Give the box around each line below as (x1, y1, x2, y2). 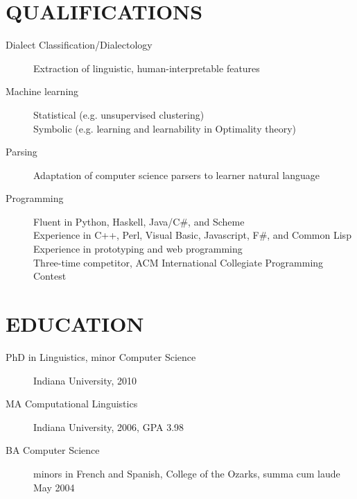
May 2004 (33, 480, 75, 494)
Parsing (6, 144, 37, 159)
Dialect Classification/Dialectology (6, 37, 153, 52)
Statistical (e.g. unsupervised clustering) (33, 107, 204, 121)
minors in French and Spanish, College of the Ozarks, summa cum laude (33, 466, 340, 480)
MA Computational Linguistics (6, 396, 138, 411)
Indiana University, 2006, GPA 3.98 (33, 419, 184, 434)
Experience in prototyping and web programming (33, 242, 243, 256)
